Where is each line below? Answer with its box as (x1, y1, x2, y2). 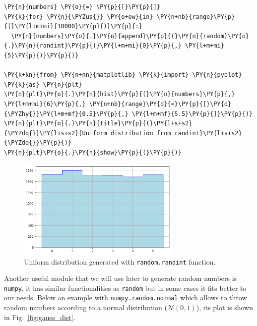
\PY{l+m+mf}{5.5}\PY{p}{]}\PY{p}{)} (131, 110, 253, 117)
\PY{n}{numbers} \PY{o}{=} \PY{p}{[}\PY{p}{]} (4, 3, 160, 10)
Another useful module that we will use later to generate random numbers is (4, 273, 237, 283)
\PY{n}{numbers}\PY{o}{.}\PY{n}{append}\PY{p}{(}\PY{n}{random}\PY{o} (11, 32, 249, 40)
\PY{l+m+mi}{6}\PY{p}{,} (4, 100, 86, 108)
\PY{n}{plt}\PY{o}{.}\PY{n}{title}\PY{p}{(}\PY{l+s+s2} (4, 120, 193, 127)
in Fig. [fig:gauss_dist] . (4, 312, 75, 322)
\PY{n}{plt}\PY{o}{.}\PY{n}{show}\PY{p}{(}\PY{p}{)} (4, 149, 182, 156)
